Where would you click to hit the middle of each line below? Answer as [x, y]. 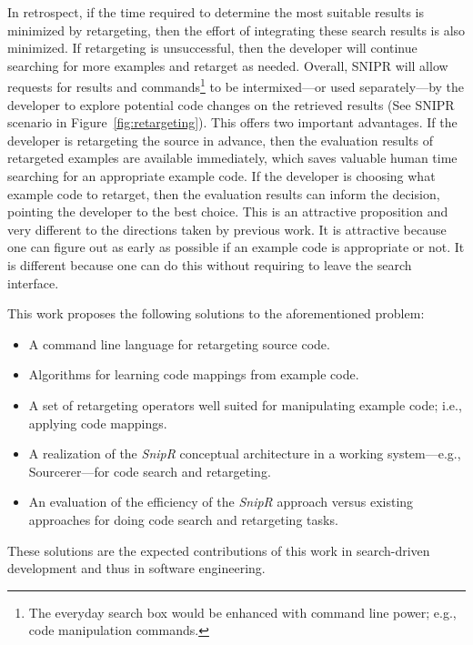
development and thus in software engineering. [136, 568]
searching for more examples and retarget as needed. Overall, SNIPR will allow [228, 65]
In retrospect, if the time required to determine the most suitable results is [216, 12]
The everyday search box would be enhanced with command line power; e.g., [242, 612]
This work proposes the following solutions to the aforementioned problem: [216, 313]
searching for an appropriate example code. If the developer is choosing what [221, 176]
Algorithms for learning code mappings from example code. [194, 374]
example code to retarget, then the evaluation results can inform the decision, [224, 193]
